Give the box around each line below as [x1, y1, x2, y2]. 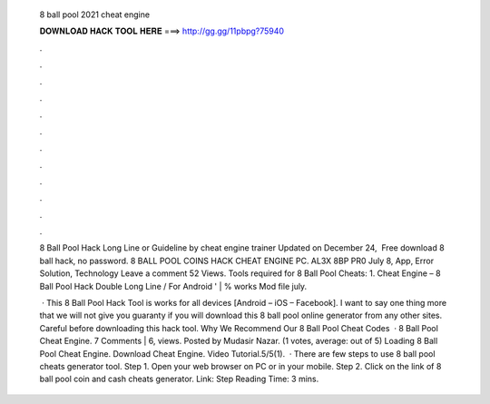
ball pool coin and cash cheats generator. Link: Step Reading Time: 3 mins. [39, 373, 319, 385]
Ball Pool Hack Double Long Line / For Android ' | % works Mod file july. [39, 281, 308, 291]
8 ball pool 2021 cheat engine [39, 9, 150, 20]
